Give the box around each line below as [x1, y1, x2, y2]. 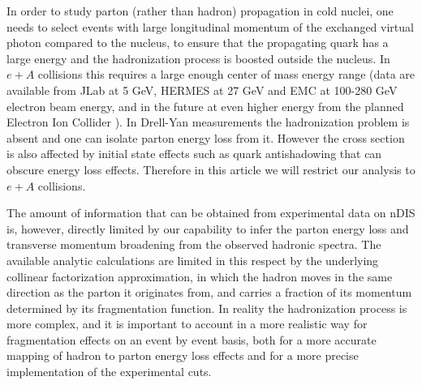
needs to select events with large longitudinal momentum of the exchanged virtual [6, 18, 414, 35]
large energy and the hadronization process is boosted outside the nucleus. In [6, 49, 390, 66]
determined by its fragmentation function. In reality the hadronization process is [6, 299, 407, 316]
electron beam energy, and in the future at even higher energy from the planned [6, 97, 404, 114]
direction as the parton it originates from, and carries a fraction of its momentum [6, 284, 412, 301]
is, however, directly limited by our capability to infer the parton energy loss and [6, 220, 409, 237]
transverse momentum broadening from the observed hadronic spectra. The [6, 236, 381, 253]
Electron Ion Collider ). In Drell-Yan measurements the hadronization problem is [6, 113, 410, 130]
